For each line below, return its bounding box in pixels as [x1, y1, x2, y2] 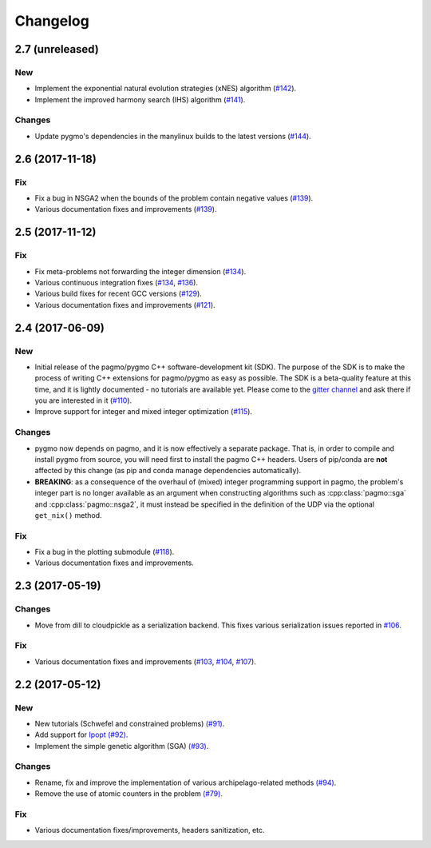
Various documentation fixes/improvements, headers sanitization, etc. [34, 826, 265, 835]
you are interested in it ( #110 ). [34, 396, 132, 405]
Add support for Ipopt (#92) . [34, 730, 129, 739]
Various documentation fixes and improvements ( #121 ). [34, 300, 215, 309]
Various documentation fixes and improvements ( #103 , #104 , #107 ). [34, 656, 257, 667]
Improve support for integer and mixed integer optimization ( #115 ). [34, 407, 253, 416]
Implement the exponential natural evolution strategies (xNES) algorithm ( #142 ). [34, 84, 297, 94]
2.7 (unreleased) [14, 42, 99, 56]
